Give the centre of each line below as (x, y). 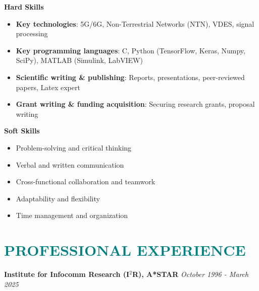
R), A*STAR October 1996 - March (190, 274)
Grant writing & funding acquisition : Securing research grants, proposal (135, 104)
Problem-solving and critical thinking (74, 147)
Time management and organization (72, 215)
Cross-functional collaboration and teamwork (86, 181)
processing (32, 33)
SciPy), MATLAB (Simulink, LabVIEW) (79, 60)
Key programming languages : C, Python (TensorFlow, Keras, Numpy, (131, 50)
